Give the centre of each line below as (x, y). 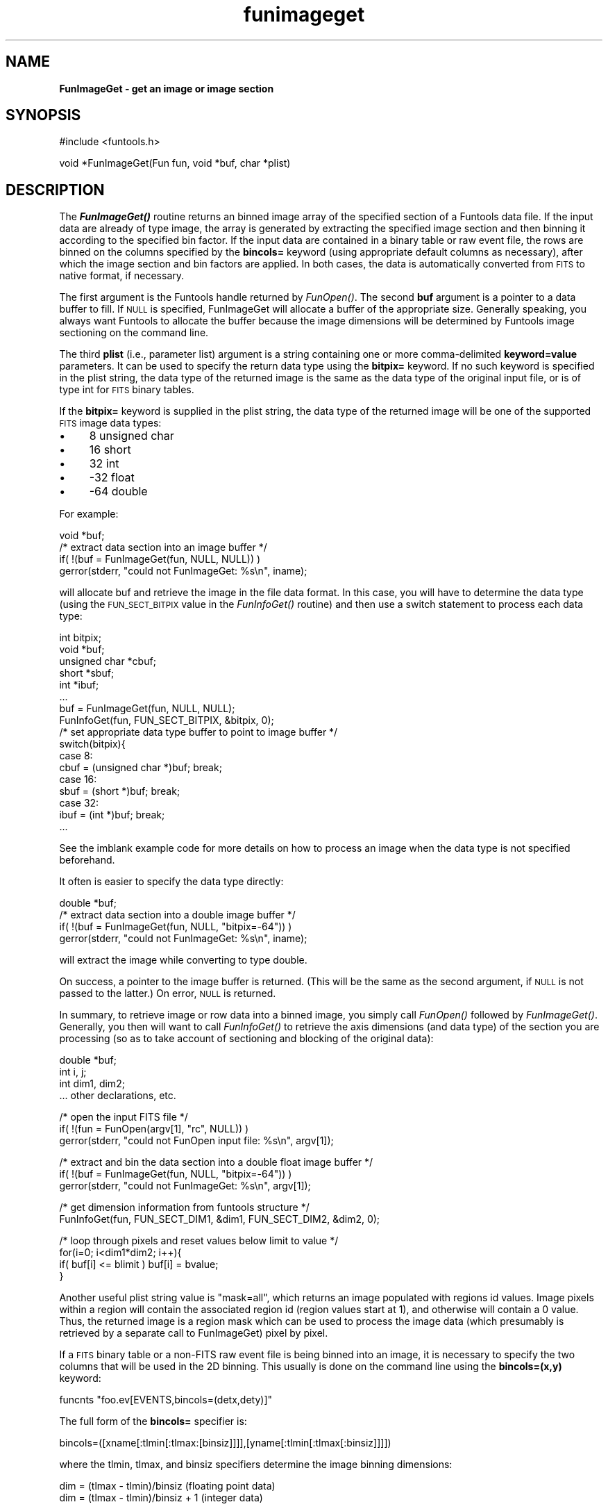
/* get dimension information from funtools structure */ (184, 1207)
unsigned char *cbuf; (108, 661)
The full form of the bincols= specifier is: (153, 1421)
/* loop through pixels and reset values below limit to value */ (199, 1241)
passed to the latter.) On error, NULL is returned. (168, 993)
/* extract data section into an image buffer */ (163, 547)
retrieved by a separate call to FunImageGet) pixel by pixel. (194, 1333)
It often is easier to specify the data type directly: (171, 882)
